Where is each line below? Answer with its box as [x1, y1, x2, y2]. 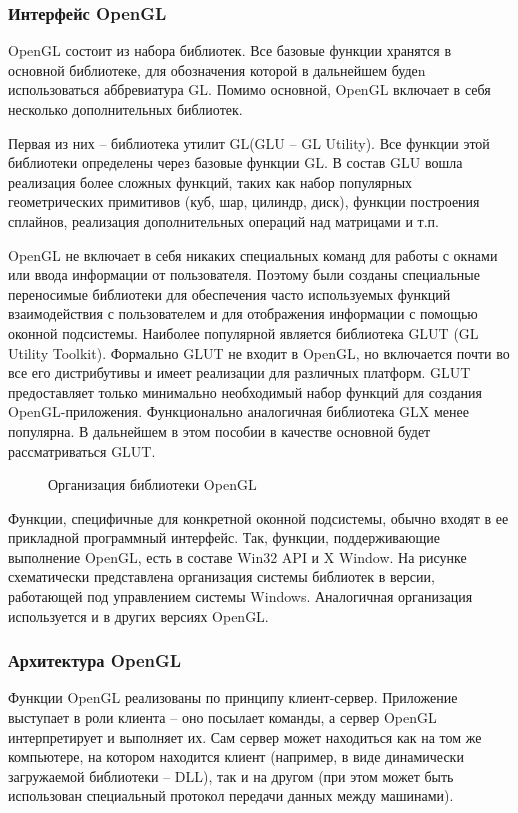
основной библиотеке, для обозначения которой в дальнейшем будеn [8, 59, 426, 80]
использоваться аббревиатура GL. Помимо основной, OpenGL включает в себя [8, 79, 491, 100]
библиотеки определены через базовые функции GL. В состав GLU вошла [8, 152, 463, 173]
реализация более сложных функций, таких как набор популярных [8, 171, 413, 192]
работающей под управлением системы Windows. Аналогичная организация [8, 586, 473, 607]
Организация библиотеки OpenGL [48, 474, 257, 495]
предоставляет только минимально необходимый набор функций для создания [8, 381, 482, 402]
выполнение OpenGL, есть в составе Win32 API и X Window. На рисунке [8, 546, 467, 567]
